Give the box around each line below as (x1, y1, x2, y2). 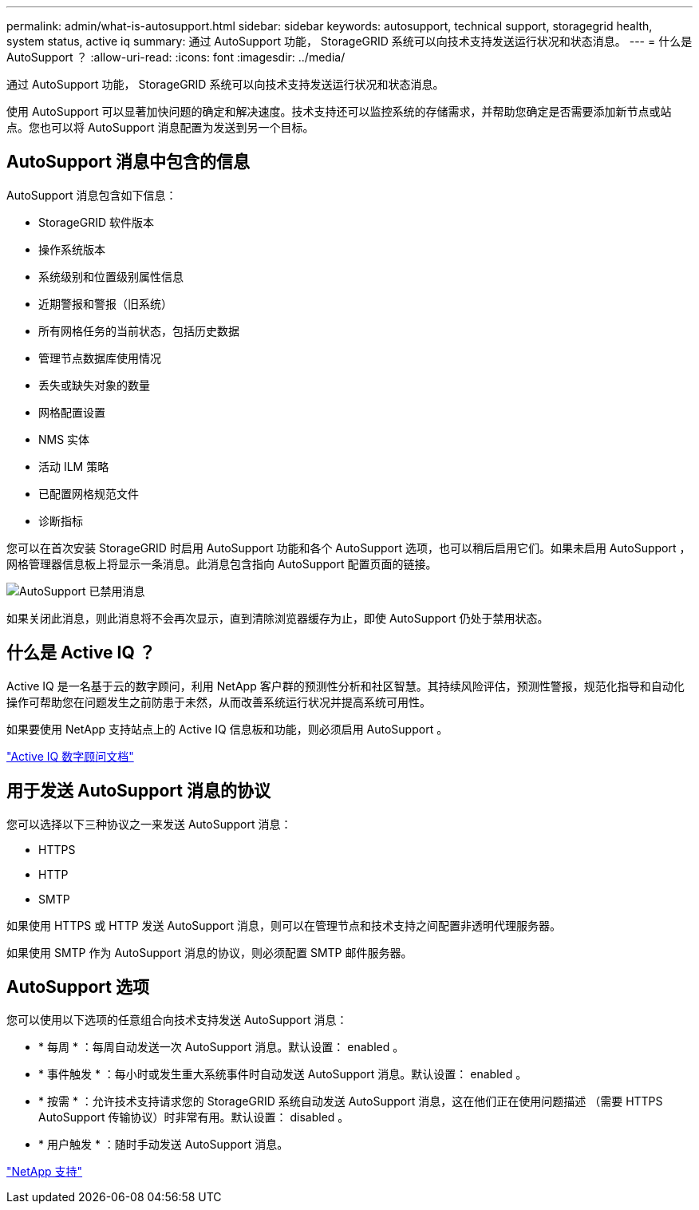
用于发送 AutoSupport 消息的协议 (6, 781, 271, 801)
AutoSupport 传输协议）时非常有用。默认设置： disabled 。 (38, 1110, 349, 1125)
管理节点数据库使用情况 (38, 350, 161, 365)
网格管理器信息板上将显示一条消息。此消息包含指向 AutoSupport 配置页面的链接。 (6, 556, 437, 571)
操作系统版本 (38, 242, 105, 256)
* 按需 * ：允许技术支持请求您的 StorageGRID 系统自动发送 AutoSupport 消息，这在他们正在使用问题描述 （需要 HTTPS (38, 1094, 663, 1109)
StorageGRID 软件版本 (38, 215, 154, 229)
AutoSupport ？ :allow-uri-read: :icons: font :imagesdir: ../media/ (6, 50, 346, 64)
